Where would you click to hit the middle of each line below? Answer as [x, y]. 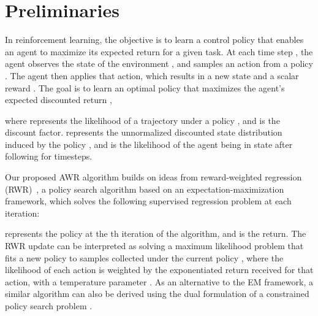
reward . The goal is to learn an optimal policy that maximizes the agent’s [145, 87]
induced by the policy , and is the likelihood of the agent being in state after [149, 144]
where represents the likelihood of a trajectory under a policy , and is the [142, 120]
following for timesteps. [49, 156]
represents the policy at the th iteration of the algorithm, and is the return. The [156, 233]
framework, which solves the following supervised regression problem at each [148, 201]
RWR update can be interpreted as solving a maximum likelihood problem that [154, 246]
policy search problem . [49, 306]
